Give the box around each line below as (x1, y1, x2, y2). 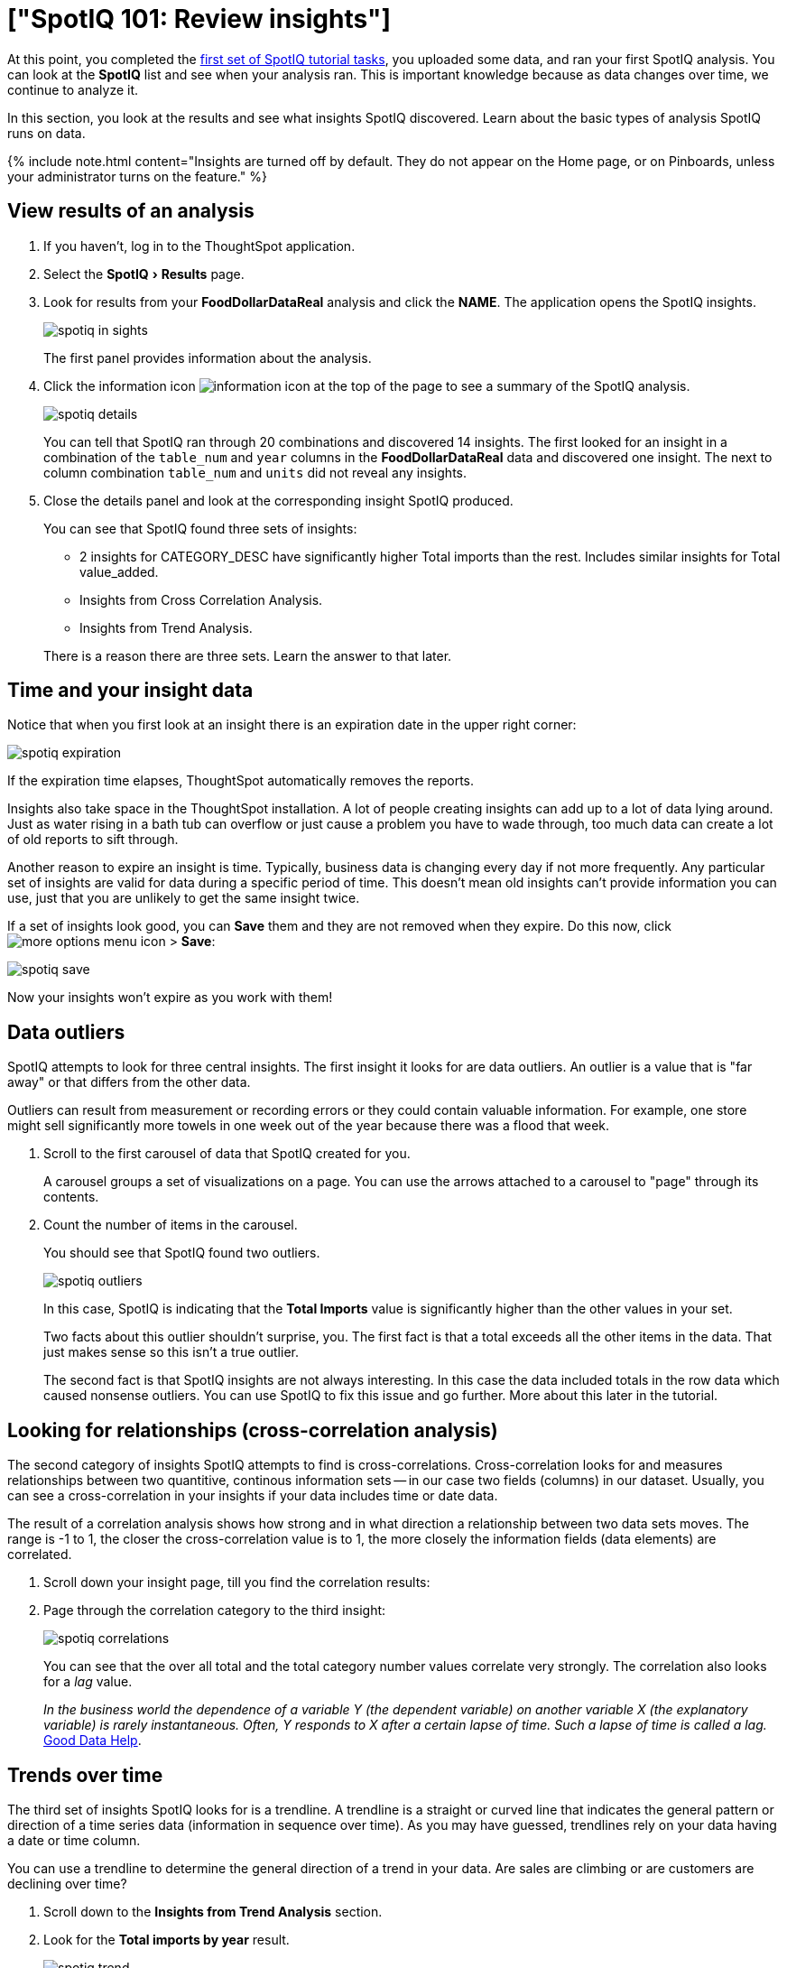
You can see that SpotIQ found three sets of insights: (43, 520, 357, 536)
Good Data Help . (43, 1732, 142, 1749)
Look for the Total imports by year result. (43, 1931, 290, 1947)
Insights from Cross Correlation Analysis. (79, 591, 323, 608)
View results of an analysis (7, 200, 255, 223)
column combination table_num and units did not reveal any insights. (43, 464, 467, 480)
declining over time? (7, 1875, 127, 1891)
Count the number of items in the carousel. (43, 1217, 298, 1233)
